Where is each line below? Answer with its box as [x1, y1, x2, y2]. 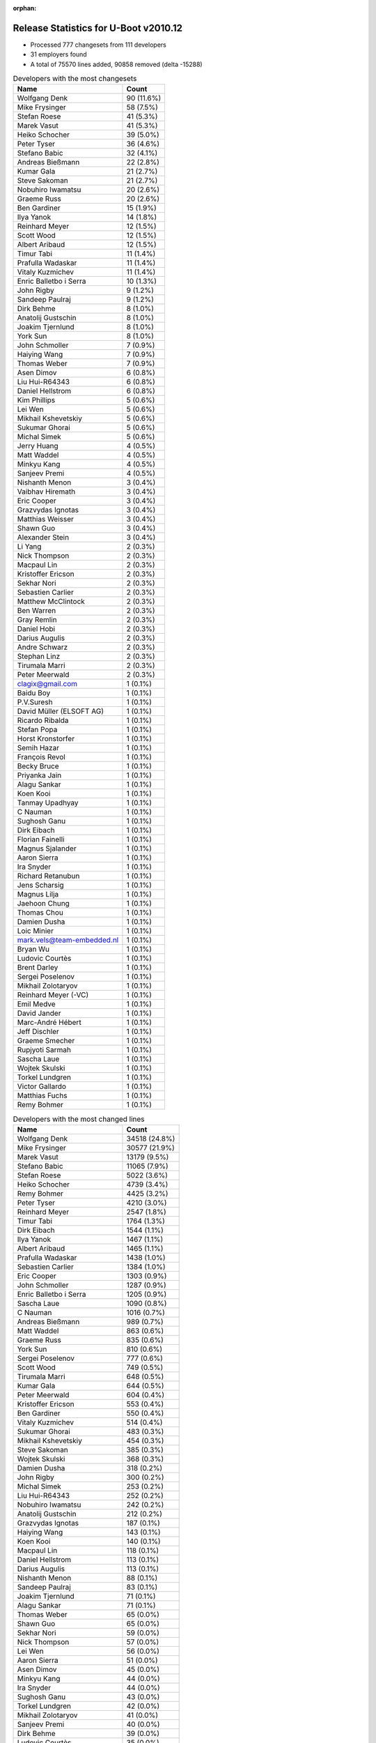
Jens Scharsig [17, 881, 64, 890]
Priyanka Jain [17, 770, 62, 780]
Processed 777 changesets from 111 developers [30, 40, 166, 49]
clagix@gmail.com [17, 679, 78, 689]
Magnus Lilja [17, 890, 59, 899]
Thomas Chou [17, 908, 64, 918]
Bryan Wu [17, 945, 50, 954]
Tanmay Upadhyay [17, 798, 79, 808]
